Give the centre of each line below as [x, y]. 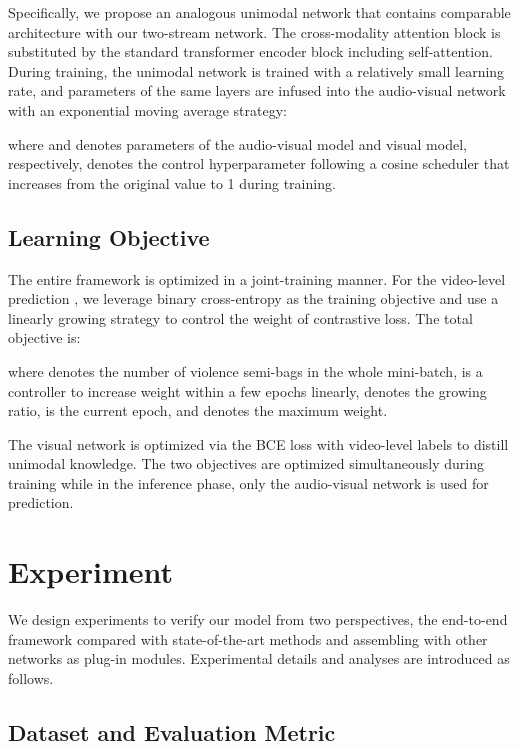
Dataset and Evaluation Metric [172, 731]
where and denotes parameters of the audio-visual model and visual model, [237, 143]
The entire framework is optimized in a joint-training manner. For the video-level [257, 278]
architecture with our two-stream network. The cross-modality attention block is [254, 31]
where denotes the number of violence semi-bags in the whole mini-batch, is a [245, 370]
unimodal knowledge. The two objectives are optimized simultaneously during [246, 463]
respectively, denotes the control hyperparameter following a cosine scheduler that [259, 163]
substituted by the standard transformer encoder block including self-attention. [250, 51]
